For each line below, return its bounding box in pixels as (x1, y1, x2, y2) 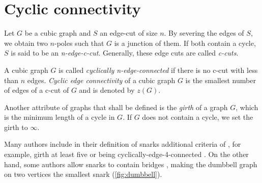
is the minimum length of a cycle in (4, 112, 115, 122)
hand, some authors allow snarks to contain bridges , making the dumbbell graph (4, 159, 257, 169)
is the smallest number (185, 74, 256, 85)
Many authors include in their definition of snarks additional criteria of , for (4, 139, 241, 149)
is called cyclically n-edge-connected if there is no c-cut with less (59, 64, 258, 75)
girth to (4, 121, 28, 132)
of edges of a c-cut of (4, 85, 69, 95)
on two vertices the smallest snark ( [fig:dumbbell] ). (4, 169, 162, 179)
